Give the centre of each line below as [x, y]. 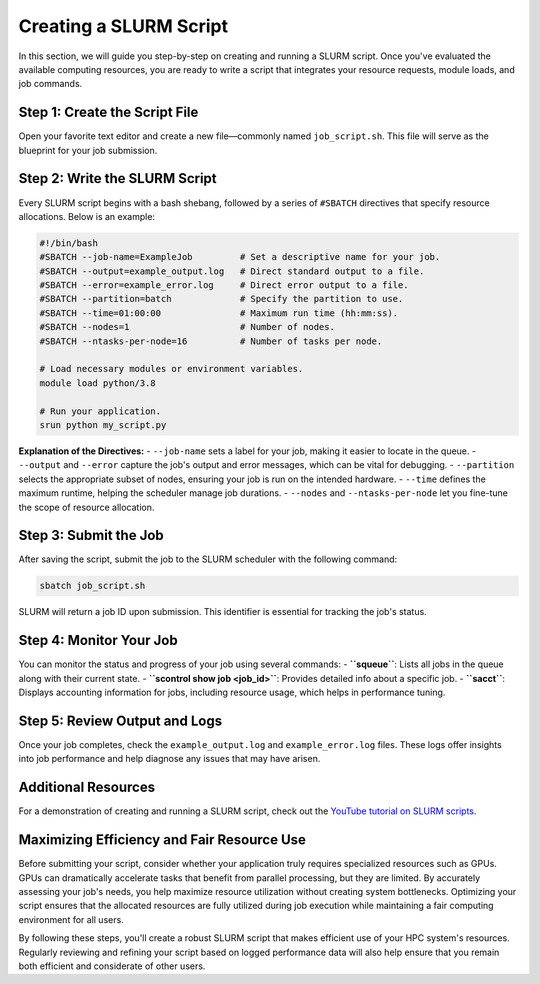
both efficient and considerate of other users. [112, 966]
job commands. [50, 84]
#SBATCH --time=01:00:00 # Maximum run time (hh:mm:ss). [219, 313]
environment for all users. [71, 919]
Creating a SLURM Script [123, 26]
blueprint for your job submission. [88, 150]
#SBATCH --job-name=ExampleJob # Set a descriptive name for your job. [240, 257]
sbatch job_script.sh [92, 586]
